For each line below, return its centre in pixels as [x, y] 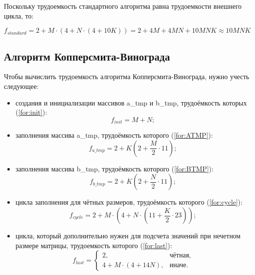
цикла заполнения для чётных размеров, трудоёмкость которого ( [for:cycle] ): [129, 202]
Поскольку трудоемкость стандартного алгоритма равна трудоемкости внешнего [123, 6]
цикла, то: [19, 15]
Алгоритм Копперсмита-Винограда [87, 56]
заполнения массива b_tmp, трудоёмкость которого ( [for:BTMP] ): [115, 168]
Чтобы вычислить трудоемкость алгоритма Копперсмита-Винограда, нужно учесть [127, 76]
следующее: [21, 86]
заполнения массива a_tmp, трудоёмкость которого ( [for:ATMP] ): [114, 135]
